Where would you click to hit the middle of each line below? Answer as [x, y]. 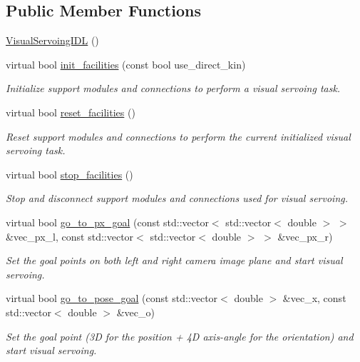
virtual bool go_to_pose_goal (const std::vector [112, 298]
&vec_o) [135, 312]
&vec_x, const [314, 298]
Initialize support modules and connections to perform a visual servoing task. [173, 88]
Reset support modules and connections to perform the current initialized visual [178, 136]
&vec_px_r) [305, 236]
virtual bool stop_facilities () [70, 174]
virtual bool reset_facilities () [71, 112]
